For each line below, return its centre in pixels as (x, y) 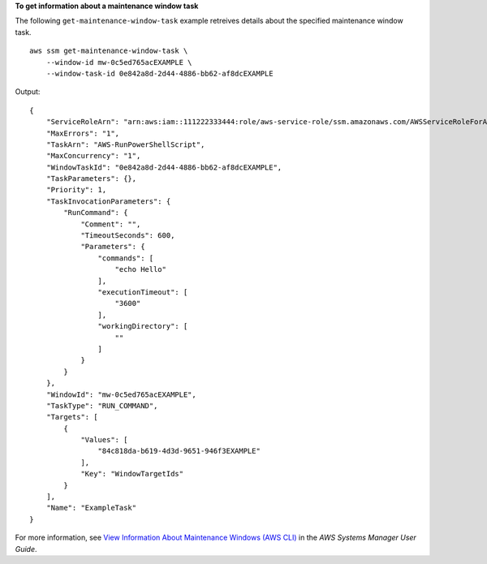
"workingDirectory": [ (143, 326)
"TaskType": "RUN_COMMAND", (102, 405)
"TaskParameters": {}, (91, 179)
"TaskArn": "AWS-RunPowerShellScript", (125, 144)
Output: (28, 92)
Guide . (26, 549)
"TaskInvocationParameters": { (108, 201)
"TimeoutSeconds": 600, (128, 236)
